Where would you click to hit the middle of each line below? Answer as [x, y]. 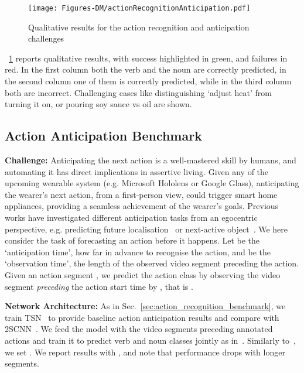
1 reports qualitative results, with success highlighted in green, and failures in [148, 58]
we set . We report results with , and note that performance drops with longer [145, 352]
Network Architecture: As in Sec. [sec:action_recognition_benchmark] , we [145, 306]
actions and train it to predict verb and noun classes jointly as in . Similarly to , [150, 340]
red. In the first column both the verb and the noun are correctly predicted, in [146, 69]
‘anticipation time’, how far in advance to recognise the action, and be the [138, 251]
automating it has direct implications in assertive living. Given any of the [137, 171]
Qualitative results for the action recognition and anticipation [139, 27]
